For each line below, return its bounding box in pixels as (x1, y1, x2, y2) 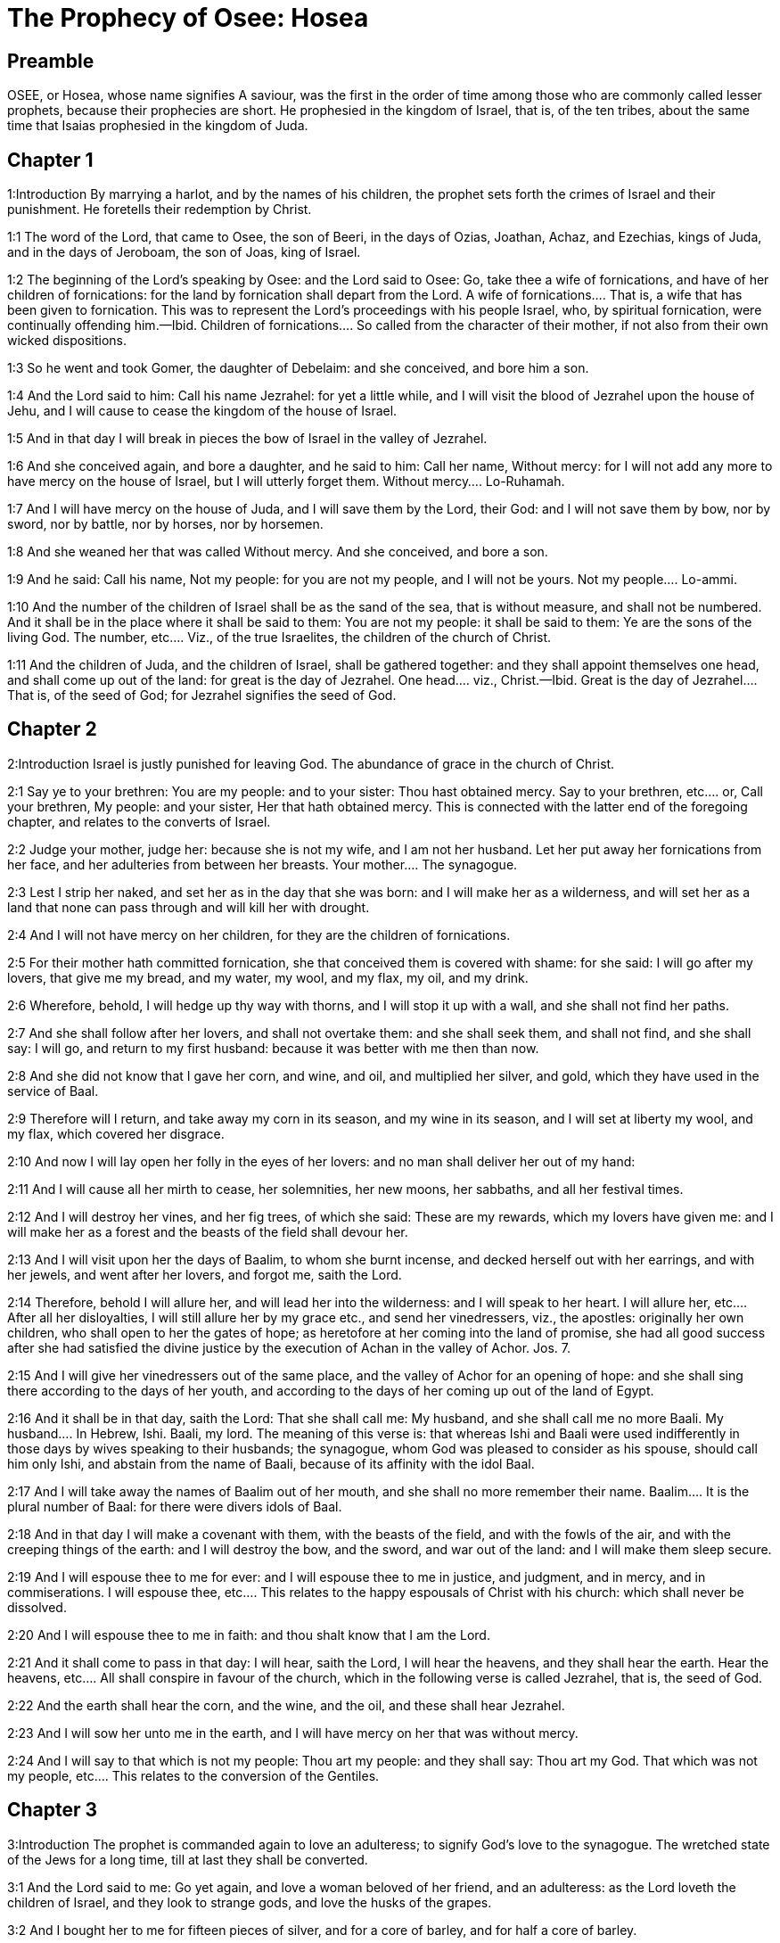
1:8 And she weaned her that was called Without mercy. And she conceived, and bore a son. (7, 544, 548, 560)
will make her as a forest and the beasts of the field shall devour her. (7, 1223, 408, 1239)
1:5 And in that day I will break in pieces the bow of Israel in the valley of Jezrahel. (7, 431, 488, 447)
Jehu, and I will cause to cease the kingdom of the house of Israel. (7, 403, 398, 419)
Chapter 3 (7, 1799, 98, 1822)
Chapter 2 (7, 718, 97, 741)
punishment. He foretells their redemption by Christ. (7, 202, 312, 218)
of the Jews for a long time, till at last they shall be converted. (7, 1851, 368, 1867)
